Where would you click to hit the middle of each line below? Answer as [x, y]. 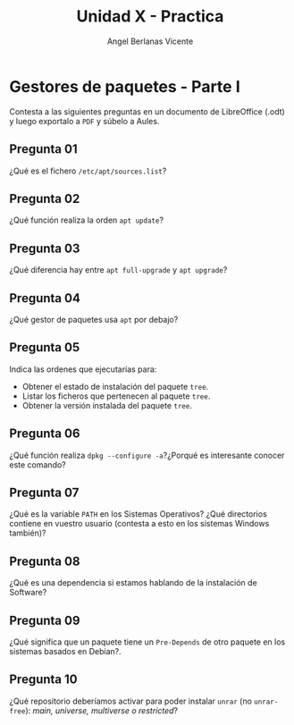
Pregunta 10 [43, 680]
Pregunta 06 [45, 434]
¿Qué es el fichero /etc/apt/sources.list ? [88, 171]
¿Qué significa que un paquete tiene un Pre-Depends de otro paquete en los [147, 642]
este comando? [38, 464]
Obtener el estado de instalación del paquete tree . [115, 386]
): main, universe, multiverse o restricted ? [102, 710]
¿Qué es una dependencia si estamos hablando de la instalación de [133, 583]
